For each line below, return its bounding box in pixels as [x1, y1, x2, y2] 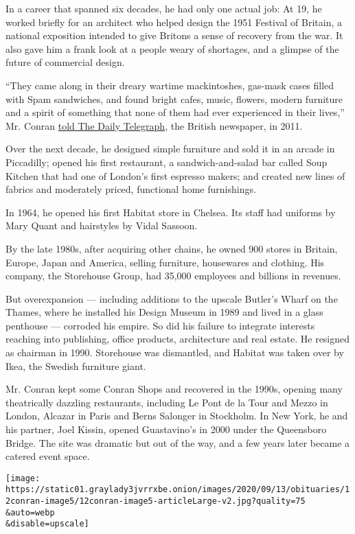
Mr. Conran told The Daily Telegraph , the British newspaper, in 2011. [5, 118, 303, 132]
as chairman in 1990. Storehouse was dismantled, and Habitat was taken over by [5, 345, 344, 360]
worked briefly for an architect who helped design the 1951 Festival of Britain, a [5, 14, 342, 29]
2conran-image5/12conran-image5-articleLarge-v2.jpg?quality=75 [5, 496, 306, 507]
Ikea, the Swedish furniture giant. [5, 358, 146, 373]
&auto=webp [5, 507, 55, 518]
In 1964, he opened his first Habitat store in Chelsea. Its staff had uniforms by [5, 205, 336, 219]
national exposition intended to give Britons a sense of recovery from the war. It [5, 28, 343, 43]
